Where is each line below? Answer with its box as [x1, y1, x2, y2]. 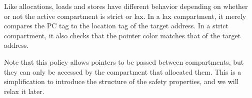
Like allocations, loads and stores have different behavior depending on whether [4, 1, 248, 11]
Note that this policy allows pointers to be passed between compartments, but [4, 56, 244, 67]
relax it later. [4, 86, 44, 96]
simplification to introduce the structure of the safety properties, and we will [4, 76, 239, 87]
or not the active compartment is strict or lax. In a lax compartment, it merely [4, 10, 246, 21]
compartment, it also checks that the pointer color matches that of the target [4, 30, 241, 40]
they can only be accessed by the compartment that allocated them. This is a [4, 66, 241, 77]
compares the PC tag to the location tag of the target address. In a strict [4, 20, 229, 31]
